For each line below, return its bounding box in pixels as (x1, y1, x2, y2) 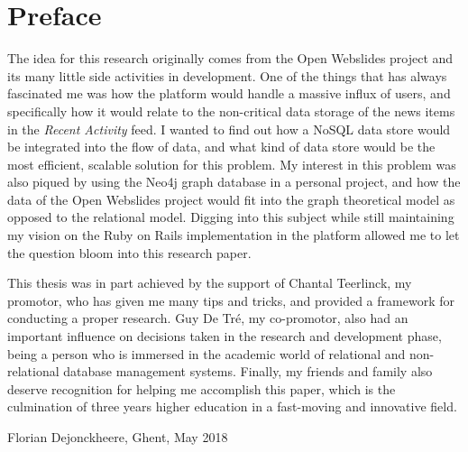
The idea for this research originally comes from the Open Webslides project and (7, 49, 454, 68)
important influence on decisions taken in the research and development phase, (7, 327, 442, 346)
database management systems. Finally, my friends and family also (63, 362, 433, 381)
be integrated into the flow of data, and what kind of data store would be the (7, 137, 436, 156)
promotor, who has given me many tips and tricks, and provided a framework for (7, 291, 454, 309)
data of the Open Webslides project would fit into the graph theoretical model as (7, 189, 455, 208)
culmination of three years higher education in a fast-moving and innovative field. (7, 397, 457, 416)
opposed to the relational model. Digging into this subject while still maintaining (7, 208, 454, 226)
